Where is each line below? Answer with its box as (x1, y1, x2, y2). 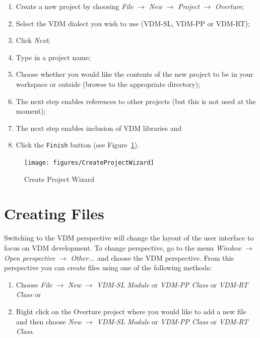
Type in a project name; (16, 52, 91, 62)
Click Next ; (16, 35, 50, 45)
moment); (16, 106, 46, 116)
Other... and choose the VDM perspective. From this (71, 252, 234, 263)
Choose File (16, 279, 52, 289)
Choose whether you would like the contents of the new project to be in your (16, 69, 253, 79)
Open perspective (4, 252, 55, 263)
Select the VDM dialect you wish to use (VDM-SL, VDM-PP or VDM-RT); (16, 18, 250, 28)
